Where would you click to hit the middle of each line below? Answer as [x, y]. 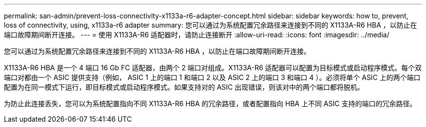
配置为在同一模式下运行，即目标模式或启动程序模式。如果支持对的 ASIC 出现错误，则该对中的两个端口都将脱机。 [184, 87]
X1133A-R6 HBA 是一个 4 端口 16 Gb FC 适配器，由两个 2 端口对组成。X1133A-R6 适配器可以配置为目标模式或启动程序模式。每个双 [213, 68]
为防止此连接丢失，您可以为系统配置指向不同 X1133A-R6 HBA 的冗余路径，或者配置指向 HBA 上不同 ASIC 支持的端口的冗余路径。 [210, 103]
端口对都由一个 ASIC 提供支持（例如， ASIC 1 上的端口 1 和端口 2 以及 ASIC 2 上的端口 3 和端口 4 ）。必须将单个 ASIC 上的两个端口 [212, 77]
